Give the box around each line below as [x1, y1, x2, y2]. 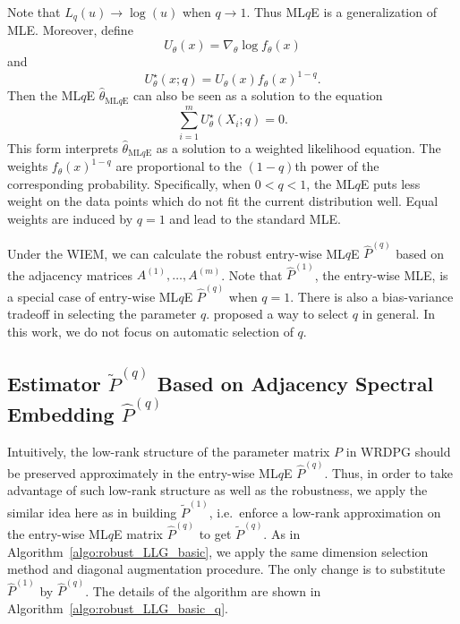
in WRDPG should [345, 441, 451, 460]
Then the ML [7, 86, 81, 105]
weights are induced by [7, 209, 133, 227]
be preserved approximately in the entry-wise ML [7, 463, 278, 482]
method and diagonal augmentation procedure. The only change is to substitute [7, 560, 446, 578]
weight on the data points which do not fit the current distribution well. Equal [7, 192, 439, 210]
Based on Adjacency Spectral [157, 370, 434, 397]
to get [199, 524, 232, 543]
